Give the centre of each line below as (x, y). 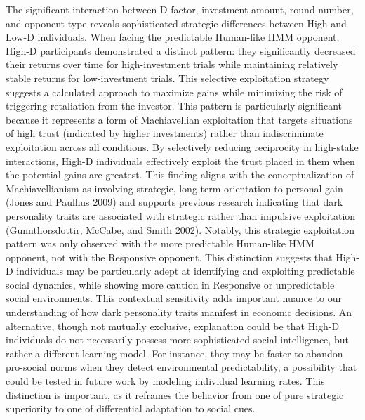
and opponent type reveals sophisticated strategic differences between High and (176, 23)
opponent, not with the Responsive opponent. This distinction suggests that (169, 257)
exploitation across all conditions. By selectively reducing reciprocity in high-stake (182, 146)
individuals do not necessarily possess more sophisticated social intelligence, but (177, 340)
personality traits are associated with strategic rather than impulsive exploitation (181, 215)
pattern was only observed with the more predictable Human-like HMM (160, 243)
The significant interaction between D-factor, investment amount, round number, (180, 9)
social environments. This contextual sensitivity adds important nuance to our (174, 298)
